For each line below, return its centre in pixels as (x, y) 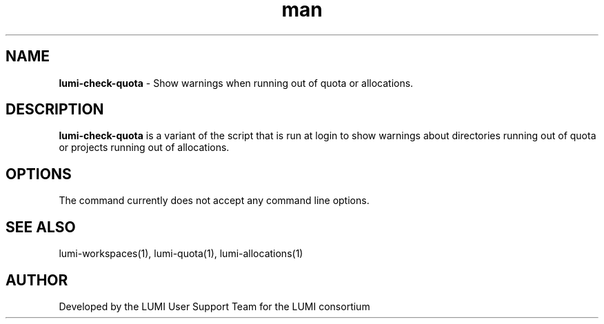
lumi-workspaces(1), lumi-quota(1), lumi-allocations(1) (181, 254)
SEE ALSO (41, 227)
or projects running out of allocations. (144, 148)
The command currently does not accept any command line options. (214, 201)
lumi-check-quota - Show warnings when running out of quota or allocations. (236, 83)
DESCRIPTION (55, 110)
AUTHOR (37, 280)
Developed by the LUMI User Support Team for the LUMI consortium (214, 306)
